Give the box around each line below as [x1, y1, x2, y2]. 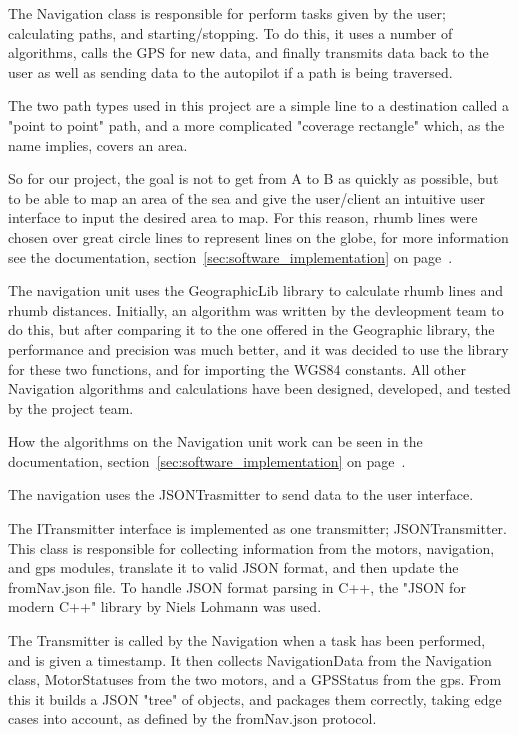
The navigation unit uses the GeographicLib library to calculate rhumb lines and [8, 280, 503, 301]
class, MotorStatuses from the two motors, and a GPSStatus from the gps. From [8, 669, 502, 690]
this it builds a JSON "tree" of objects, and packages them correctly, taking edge [8, 688, 502, 709]
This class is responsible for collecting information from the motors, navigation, [8, 537, 495, 558]
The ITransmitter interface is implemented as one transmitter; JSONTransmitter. [8, 518, 507, 539]
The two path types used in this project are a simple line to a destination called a [8, 95, 509, 116]
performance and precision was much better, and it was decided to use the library [8, 338, 509, 359]
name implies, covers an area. [8, 134, 188, 155]
